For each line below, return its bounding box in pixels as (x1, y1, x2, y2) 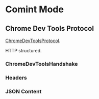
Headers (5, 74, 27, 81)
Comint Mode (5, 4, 64, 15)
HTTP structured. (5, 48, 42, 53)
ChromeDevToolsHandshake (5, 60, 78, 67)
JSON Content (5, 88, 42, 95)
